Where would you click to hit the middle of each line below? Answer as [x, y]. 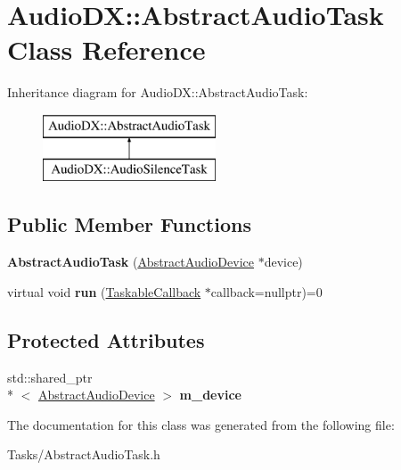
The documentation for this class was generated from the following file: [201, 424]
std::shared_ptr [50, 377]
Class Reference [106, 49]
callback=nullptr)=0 [266, 291]
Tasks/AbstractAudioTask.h [84, 454]
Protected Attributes [106, 339]
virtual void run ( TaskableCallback [104, 291]
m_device [210, 395]
